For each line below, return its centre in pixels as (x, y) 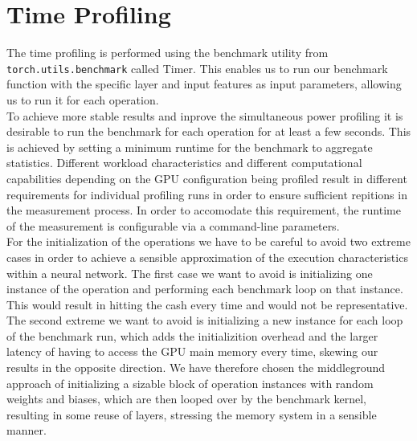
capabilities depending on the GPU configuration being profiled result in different (207, 178)
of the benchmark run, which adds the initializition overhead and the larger (192, 335)
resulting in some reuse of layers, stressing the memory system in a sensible (192, 414)
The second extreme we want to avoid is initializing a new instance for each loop (205, 320)
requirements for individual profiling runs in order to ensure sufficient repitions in (207, 194)
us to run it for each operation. (83, 99)
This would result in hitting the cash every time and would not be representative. (207, 304)
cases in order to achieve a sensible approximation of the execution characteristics (207, 257)
